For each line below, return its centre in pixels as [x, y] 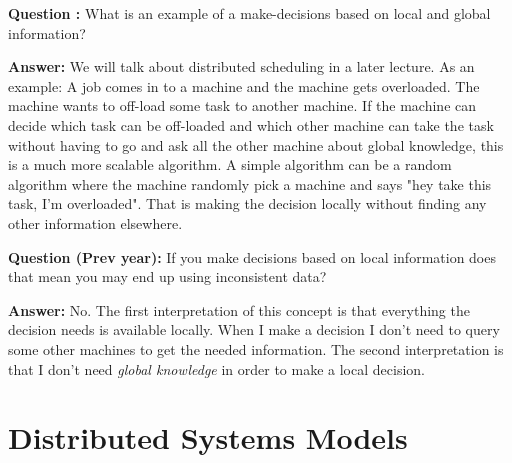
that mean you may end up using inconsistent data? [167, 276]
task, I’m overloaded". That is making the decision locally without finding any [247, 203]
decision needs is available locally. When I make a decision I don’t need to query [254, 329]
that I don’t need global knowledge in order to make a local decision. [216, 368]
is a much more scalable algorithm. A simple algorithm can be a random [230, 164]
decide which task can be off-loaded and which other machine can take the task [251, 124]
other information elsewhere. [95, 222]
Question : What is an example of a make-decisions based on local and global [249, 13]
